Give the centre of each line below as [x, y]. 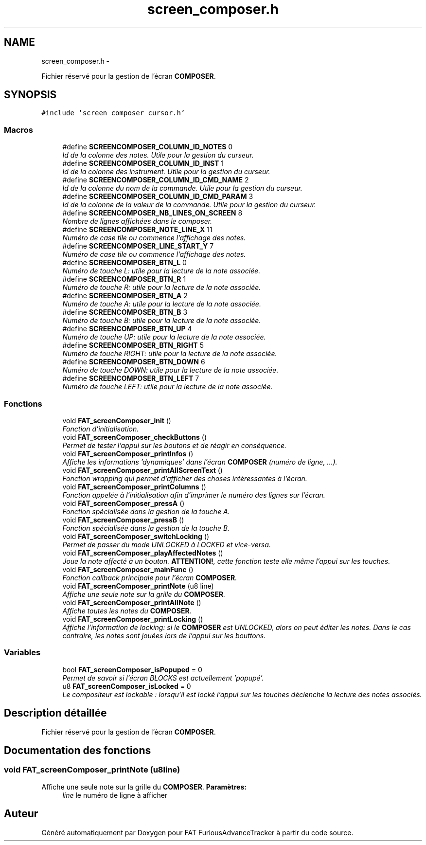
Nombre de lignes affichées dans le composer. [137, 221]
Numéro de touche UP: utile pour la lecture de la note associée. [164, 337]
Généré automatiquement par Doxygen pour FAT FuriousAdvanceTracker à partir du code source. [197, 832]
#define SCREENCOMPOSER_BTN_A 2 [125, 296]
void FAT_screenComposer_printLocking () [133, 619]
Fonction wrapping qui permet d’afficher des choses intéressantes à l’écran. [185, 478]
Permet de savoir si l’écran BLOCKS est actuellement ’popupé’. [163, 678]
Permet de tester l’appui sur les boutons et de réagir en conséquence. [175, 445]
